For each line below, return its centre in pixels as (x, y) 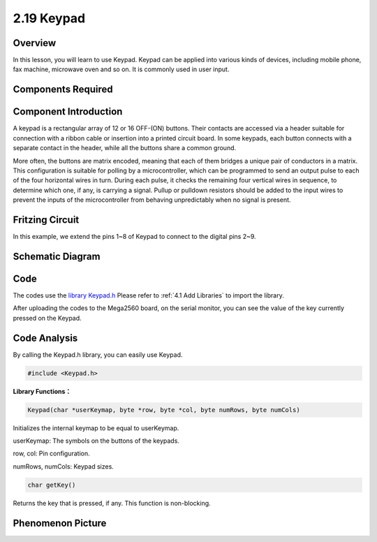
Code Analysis (45, 338)
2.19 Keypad (49, 18)
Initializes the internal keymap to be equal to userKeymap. (96, 428)
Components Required (63, 90)
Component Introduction (68, 112)
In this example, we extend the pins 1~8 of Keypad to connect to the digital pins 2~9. (134, 237)
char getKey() (52, 485)
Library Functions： (42, 391)
